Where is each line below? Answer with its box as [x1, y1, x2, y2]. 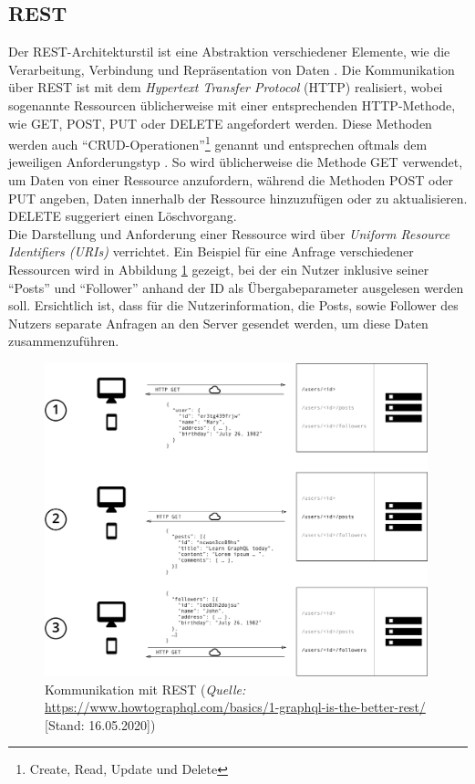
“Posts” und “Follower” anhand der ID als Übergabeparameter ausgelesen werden [8, 277, 464, 297]
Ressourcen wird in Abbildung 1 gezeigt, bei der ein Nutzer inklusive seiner [8, 259, 429, 278]
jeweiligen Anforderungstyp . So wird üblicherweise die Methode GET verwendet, [8, 152, 463, 172]
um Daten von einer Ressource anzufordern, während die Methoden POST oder [8, 171, 453, 190]
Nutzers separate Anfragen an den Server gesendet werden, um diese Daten [8, 313, 429, 332]
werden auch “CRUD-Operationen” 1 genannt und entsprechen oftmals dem [8, 132, 428, 153]
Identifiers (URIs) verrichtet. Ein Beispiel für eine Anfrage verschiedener [8, 242, 414, 261]
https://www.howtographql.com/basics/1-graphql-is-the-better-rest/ [45, 697, 426, 716]
